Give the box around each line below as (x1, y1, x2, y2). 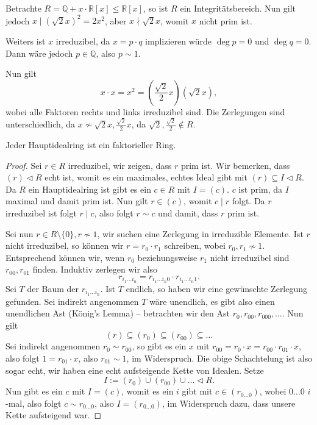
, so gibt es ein (132, 340, 187, 352)
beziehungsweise (137, 251, 198, 263)
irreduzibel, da (55, 35, 110, 48)
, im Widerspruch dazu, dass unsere (162, 396, 296, 409)
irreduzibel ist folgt (5, 206, 77, 219)
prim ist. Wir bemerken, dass (180, 159, 290, 171)
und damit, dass (158, 206, 218, 219)
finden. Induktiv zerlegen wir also (32, 263, 158, 276)
